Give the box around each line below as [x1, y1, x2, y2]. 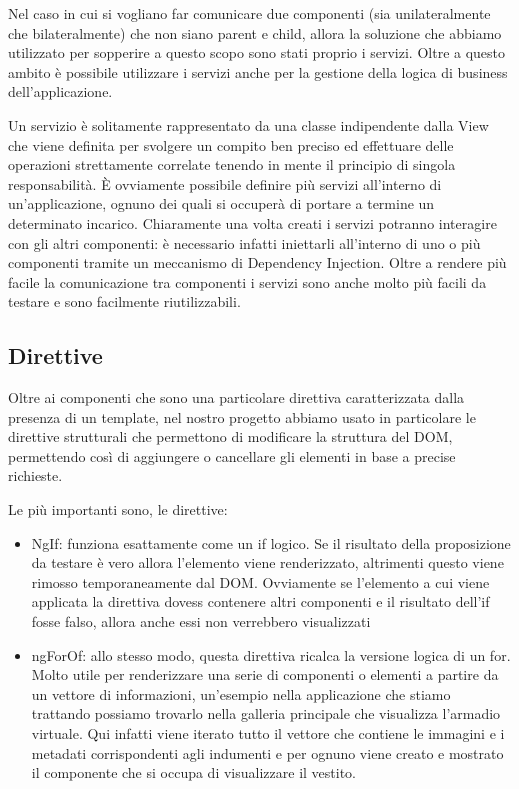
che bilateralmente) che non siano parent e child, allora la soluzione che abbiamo [8, 22, 502, 43]
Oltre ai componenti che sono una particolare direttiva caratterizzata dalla [8, 387, 465, 408]
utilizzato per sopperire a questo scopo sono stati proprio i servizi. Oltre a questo [8, 42, 506, 63]
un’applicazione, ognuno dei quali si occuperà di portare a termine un [8, 193, 435, 214]
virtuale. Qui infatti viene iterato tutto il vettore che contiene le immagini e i [31, 723, 505, 744]
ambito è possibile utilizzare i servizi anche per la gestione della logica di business [8, 61, 508, 82]
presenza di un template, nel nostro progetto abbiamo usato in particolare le [8, 406, 476, 427]
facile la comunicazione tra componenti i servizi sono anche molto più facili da [8, 271, 487, 292]
